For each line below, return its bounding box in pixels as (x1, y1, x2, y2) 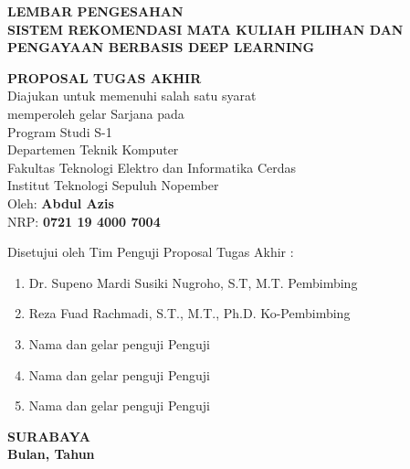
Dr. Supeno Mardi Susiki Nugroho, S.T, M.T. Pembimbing (28, 272, 358, 292)
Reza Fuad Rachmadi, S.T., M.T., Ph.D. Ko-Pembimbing (28, 304, 351, 323)
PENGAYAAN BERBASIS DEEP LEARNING (7, 37, 315, 57)
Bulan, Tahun (7, 444, 95, 464)
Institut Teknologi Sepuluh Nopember (7, 176, 219, 195)
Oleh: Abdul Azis (7, 193, 114, 212)
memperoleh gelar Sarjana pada (7, 103, 184, 123)
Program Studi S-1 (7, 122, 112, 141)
